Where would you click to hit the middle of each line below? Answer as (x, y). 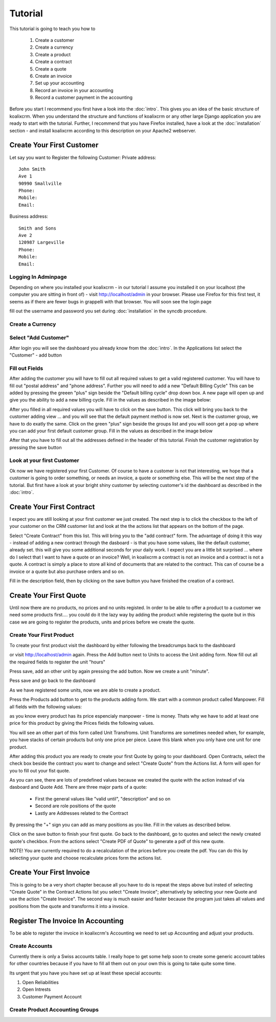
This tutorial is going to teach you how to (52, 29)
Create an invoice (54, 76)
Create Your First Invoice (50, 872)
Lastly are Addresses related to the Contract (82, 813)
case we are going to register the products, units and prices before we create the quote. (102, 622)
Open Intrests (37, 989)
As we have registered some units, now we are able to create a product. (85, 690)
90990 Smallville (40, 183)
